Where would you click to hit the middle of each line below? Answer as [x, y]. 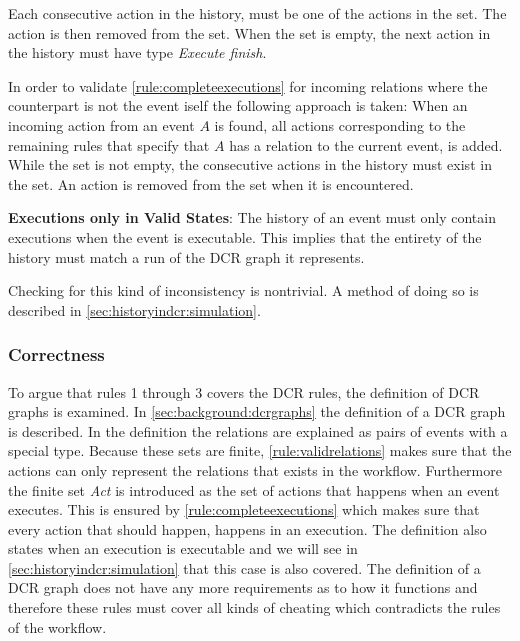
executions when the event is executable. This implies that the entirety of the [245, 236]
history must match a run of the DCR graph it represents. [186, 256]
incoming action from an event [101, 124]
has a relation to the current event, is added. [366, 144]
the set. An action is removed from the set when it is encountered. [211, 183]
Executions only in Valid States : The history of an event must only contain [252, 217]
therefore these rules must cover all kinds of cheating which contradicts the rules [254, 607]
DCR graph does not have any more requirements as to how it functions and [243, 587]
